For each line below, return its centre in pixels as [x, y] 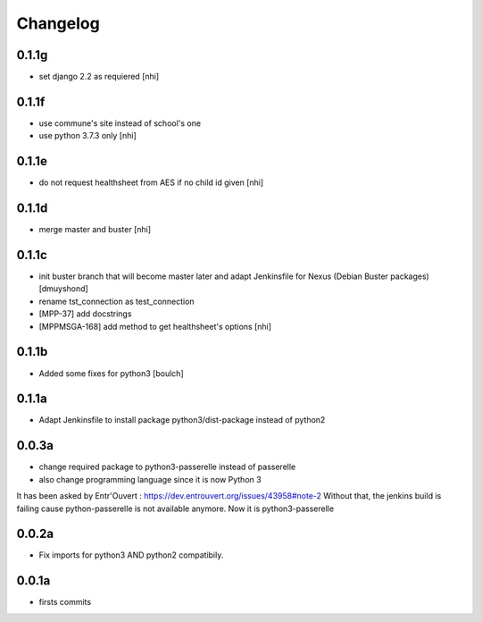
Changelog [58, 23]
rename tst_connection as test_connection [117, 301]
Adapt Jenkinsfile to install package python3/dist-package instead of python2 [182, 420]
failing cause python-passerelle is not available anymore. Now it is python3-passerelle [175, 509]
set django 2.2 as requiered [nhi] [99, 77]
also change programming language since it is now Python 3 [150, 479]
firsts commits [65, 602]
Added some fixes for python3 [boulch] [111, 373]
